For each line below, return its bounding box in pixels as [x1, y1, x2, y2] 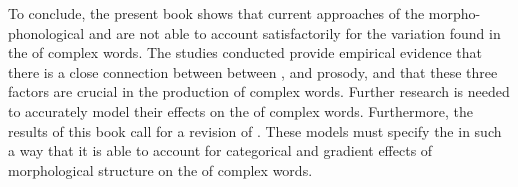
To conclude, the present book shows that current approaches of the [8, 3, 425, 23]
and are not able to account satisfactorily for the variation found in [88, 22, 501, 43]
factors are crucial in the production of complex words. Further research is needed [8, 81, 510, 102]
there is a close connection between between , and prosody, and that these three [8, 61, 498, 82]
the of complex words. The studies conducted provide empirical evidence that [8, 42, 482, 63]
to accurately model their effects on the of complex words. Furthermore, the [8, 100, 473, 121]
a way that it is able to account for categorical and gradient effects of [8, 140, 433, 161]
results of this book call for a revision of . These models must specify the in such [8, 120, 502, 141]
